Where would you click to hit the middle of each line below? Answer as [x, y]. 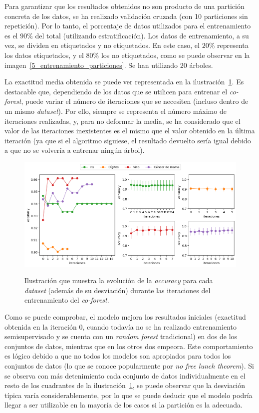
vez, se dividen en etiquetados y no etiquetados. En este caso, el [102, 45]
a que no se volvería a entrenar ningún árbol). [75, 150]
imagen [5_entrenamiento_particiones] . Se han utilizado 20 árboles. [109, 65]
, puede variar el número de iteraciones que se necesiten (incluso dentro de [135, 101]
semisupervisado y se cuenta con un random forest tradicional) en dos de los [121, 336]
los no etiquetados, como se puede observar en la [175, 55]
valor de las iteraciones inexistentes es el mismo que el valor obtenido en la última [130, 131]
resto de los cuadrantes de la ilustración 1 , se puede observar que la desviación [125, 385]
